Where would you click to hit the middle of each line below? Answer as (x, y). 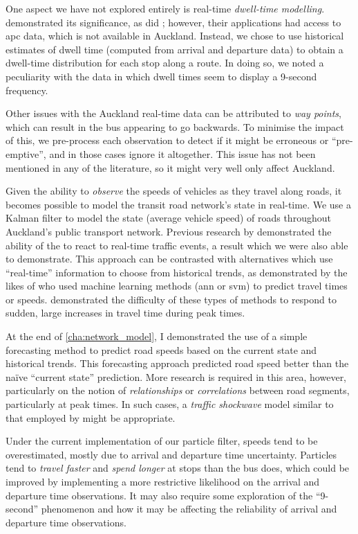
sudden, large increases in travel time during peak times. (125, 313)
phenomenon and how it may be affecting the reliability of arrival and (189, 509)
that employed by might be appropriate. (91, 417)
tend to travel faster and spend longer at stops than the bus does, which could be (178, 468)
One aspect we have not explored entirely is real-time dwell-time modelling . (165, 8)
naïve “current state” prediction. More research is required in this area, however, (176, 376)
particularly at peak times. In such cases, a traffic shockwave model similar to (170, 404)
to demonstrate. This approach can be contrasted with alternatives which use (169, 259)
